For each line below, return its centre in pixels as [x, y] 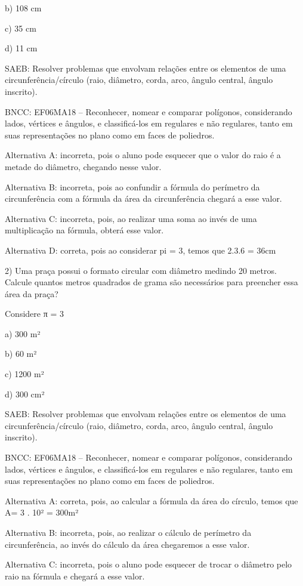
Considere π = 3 [34, 314]
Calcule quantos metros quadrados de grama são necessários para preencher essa [151, 282]
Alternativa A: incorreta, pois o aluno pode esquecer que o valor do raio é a [143, 155]
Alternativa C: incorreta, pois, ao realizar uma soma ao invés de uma [131, 218]
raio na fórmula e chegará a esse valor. [75, 576]
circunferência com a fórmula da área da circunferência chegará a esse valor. [143, 198]
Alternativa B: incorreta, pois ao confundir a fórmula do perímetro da [132, 186]
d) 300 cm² [25, 394]
